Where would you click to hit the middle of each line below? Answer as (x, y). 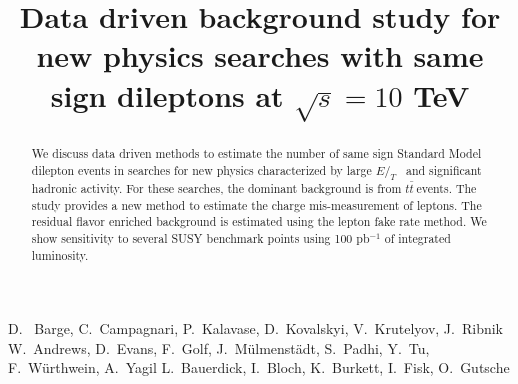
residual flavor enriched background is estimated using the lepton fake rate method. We (259, 221)
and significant (443, 169)
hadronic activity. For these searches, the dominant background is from (216, 187)
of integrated (417, 237)
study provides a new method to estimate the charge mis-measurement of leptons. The (256, 204)
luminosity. (60, 254)
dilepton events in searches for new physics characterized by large (201, 169)
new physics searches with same (260, 55)
